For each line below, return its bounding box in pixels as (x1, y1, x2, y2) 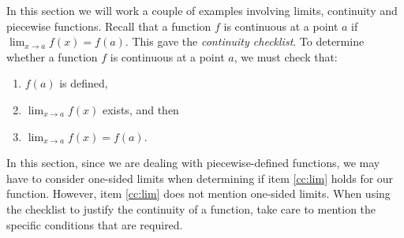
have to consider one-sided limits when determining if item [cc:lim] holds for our (6, 169, 394, 186)
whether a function (6, 48, 98, 65)
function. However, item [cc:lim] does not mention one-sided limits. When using (6, 185, 391, 202)
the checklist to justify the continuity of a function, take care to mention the (6, 200, 376, 217)
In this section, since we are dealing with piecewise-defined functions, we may (6, 154, 380, 171)
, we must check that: (234, 48, 338, 65)
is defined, (59, 75, 108, 91)
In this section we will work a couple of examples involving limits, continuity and (6, 2, 398, 18)
